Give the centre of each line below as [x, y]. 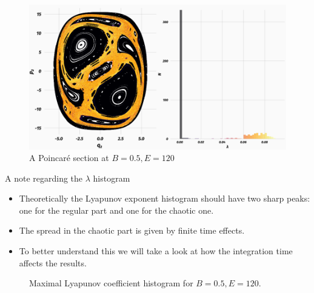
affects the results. [53, 262]
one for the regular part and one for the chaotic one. [116, 210]
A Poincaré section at [69, 158]
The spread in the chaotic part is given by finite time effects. [132, 230]
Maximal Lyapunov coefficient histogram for [111, 283]
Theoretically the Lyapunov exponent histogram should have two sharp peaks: [165, 198]
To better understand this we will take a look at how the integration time [156, 251]
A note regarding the [44, 178]
